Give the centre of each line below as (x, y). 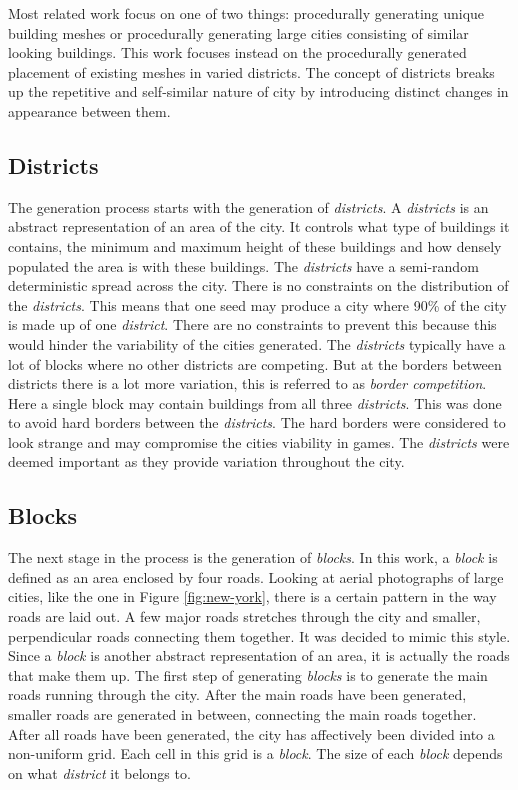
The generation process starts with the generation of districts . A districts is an (248, 206)
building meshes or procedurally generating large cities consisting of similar (238, 32)
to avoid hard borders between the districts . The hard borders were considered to (257, 422)
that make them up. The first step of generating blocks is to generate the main (248, 674)
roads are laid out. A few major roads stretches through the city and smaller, (244, 616)
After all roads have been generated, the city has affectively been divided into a (251, 733)
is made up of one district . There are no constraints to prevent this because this (252, 324)
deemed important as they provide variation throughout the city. (206, 461)
